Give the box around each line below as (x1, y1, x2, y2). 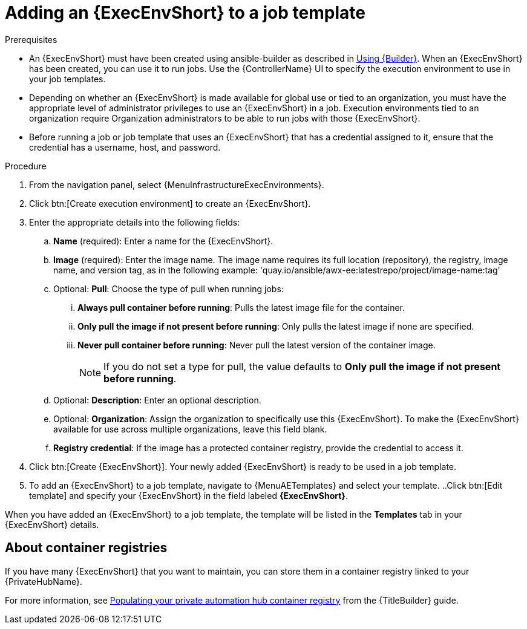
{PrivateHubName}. (5, 576, 82, 587)
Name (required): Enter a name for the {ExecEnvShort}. (53, 235, 273, 246)
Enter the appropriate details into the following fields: (29, 217, 240, 227)
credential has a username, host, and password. (29, 142, 221, 152)
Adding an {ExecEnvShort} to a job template (5, 2, 365, 23)
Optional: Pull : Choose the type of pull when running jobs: (53, 283, 284, 294)
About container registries (5, 540, 168, 556)
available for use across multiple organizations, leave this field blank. (53, 423, 327, 434)
